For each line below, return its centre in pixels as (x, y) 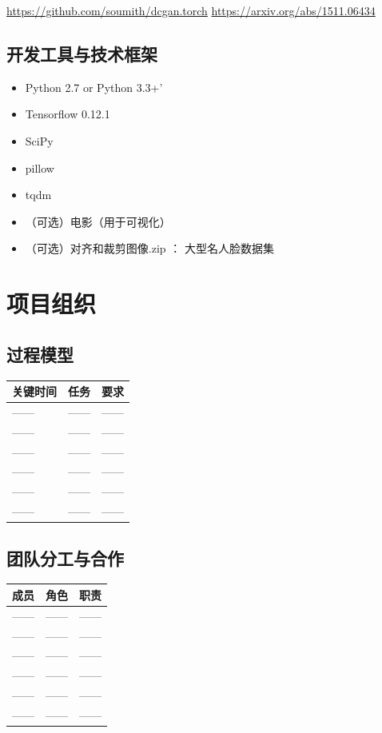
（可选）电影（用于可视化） (98, 221)
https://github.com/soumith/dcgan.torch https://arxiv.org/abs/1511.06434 (191, 10)
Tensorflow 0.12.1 (68, 114)
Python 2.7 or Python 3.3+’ (94, 87)
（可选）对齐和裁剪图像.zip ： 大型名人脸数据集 (149, 248)
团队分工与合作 (65, 558)
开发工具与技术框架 (82, 53)
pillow (40, 167)
